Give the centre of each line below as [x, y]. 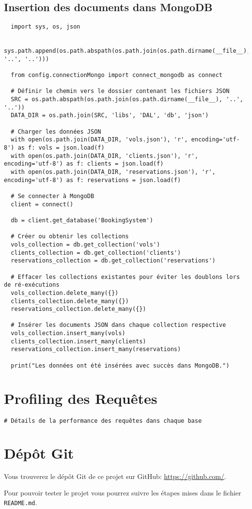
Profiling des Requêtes [81, 398]
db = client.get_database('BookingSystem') [82, 220]
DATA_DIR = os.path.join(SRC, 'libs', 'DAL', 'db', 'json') [110, 116]
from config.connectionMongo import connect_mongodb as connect [117, 75]
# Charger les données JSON [56, 131]
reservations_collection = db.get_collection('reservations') [113, 261]
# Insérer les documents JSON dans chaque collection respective [118, 325]
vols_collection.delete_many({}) [65, 293]
